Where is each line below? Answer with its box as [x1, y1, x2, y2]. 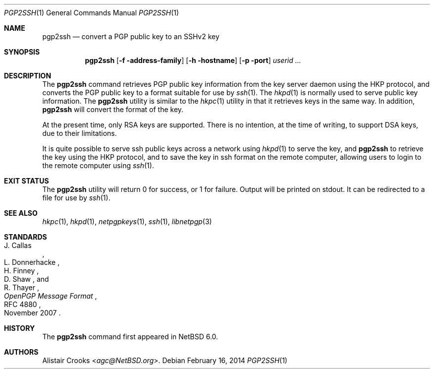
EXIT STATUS [4, 177, 49, 185]
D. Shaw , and [4, 275, 49, 283]
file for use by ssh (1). [42, 193, 110, 202]
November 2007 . [4, 309, 61, 317]
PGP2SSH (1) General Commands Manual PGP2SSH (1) [4, 8, 179, 17]
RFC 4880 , [4, 300, 41, 309]
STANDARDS [4, 233, 47, 241]
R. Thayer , [4, 283, 39, 292]
